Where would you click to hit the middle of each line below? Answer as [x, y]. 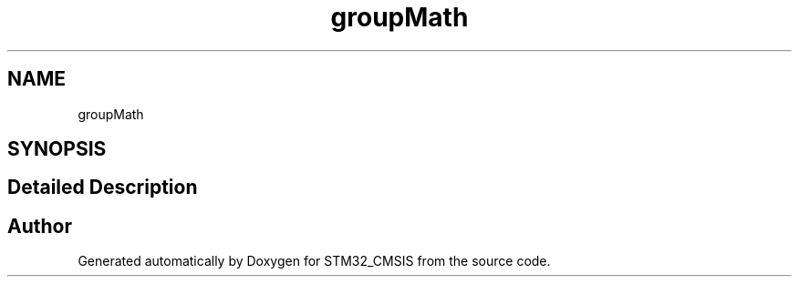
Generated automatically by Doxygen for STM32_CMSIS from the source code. [314, 261]
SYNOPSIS [57, 149]
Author [40, 226]
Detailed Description [103, 188]
